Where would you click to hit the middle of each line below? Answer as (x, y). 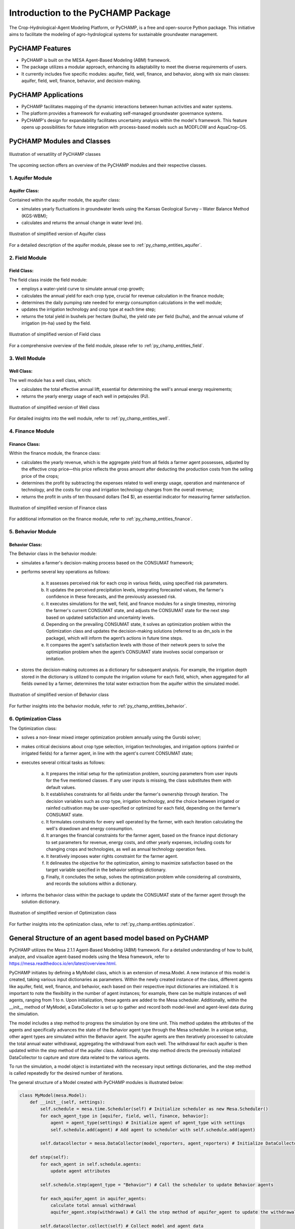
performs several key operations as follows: (66, 572)
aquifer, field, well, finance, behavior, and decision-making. (81, 81)
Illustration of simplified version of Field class (55, 334)
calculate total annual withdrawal (93, 1205)
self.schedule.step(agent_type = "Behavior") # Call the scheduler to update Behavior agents (157, 1185)
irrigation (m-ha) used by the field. (56, 323)
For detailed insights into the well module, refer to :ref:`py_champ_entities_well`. (89, 418)
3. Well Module (27, 358)
